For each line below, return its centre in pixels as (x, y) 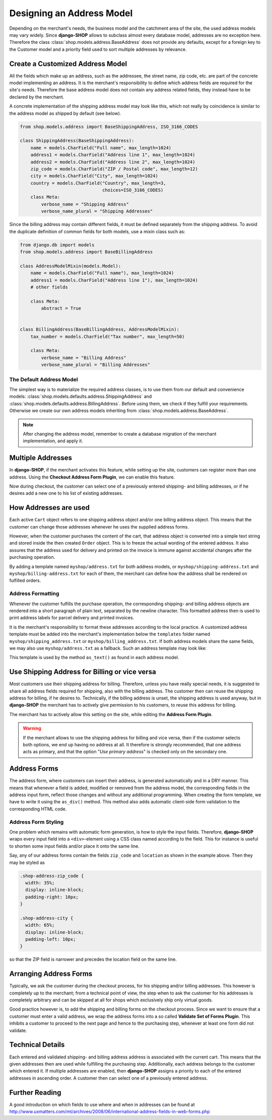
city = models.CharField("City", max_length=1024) (94, 176)
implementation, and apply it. (53, 441)
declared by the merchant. (37, 97)
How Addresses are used (50, 508)
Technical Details (37, 1045)
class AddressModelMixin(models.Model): (70, 266)
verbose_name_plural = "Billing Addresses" (96, 365)
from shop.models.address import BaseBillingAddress (86, 252)
